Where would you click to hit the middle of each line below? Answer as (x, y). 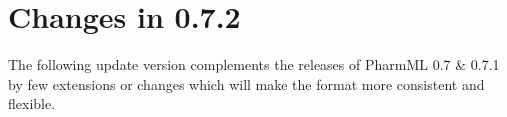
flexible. (32, 103)
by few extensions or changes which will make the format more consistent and (246, 83)
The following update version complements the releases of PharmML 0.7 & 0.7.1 (254, 64)
